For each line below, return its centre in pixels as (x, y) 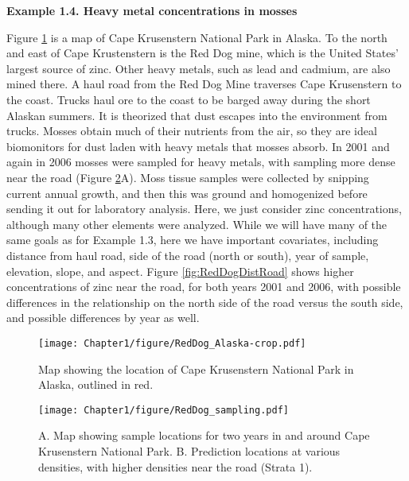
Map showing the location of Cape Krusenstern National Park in (196, 369)
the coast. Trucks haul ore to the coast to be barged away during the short (189, 99)
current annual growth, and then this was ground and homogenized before (187, 193)
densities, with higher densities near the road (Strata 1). (175, 466)
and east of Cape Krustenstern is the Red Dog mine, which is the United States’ (203, 53)
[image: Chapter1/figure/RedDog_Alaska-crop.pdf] (172, 343)
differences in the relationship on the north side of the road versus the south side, (205, 302)
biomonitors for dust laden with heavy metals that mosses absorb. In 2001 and (198, 146)
